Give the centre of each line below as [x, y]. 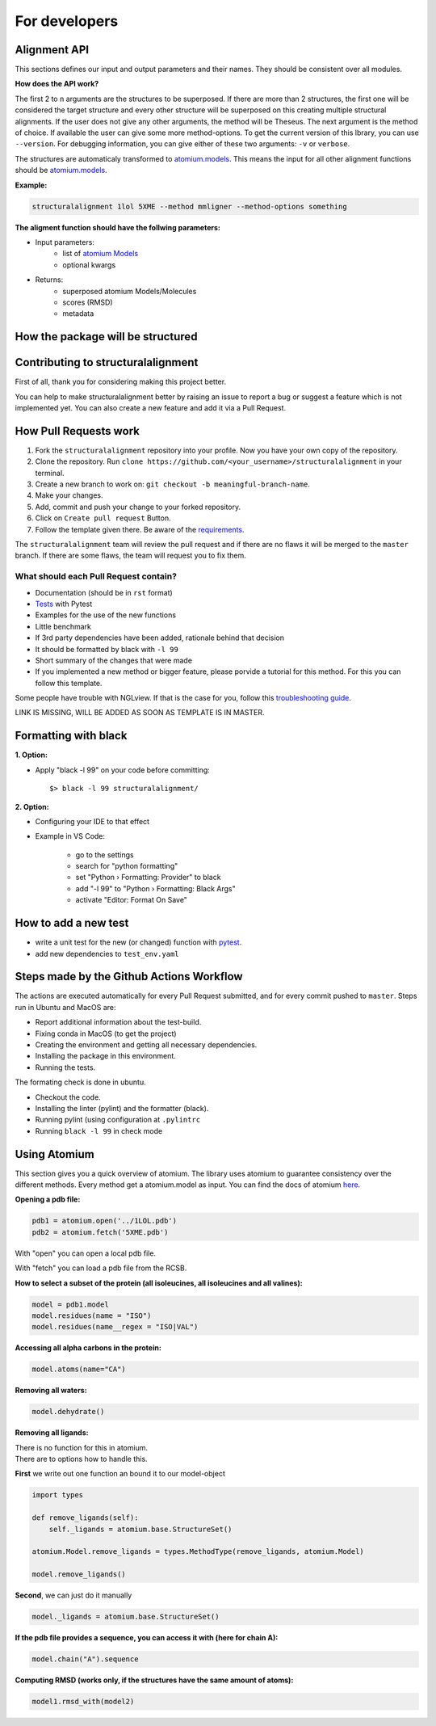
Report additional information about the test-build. [118, 1022]
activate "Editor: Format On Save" [131, 900]
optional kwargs [89, 265]
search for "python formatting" [127, 866]
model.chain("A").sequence [85, 1659]
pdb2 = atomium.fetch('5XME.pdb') [100, 1232]
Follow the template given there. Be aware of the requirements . [140, 529]
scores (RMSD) [88, 302]
